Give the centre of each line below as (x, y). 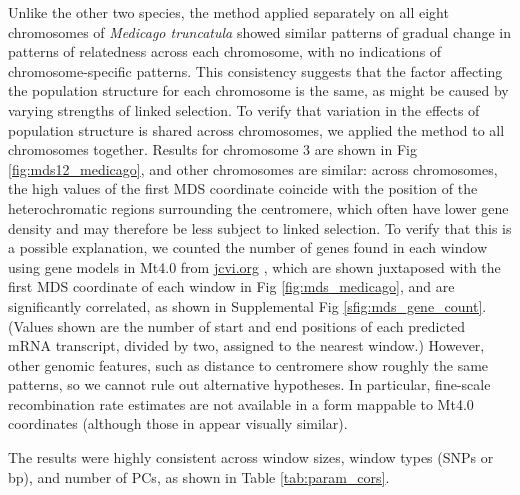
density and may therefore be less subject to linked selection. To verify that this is (260, 227)
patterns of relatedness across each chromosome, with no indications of (225, 51)
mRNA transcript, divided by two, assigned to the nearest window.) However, (246, 345)
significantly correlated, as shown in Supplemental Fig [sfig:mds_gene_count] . (247, 305)
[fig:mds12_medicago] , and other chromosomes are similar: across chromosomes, (253, 168)
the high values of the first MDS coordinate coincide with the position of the (243, 188)
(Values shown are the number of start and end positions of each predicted (237, 325)
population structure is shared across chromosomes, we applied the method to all (256, 129)
